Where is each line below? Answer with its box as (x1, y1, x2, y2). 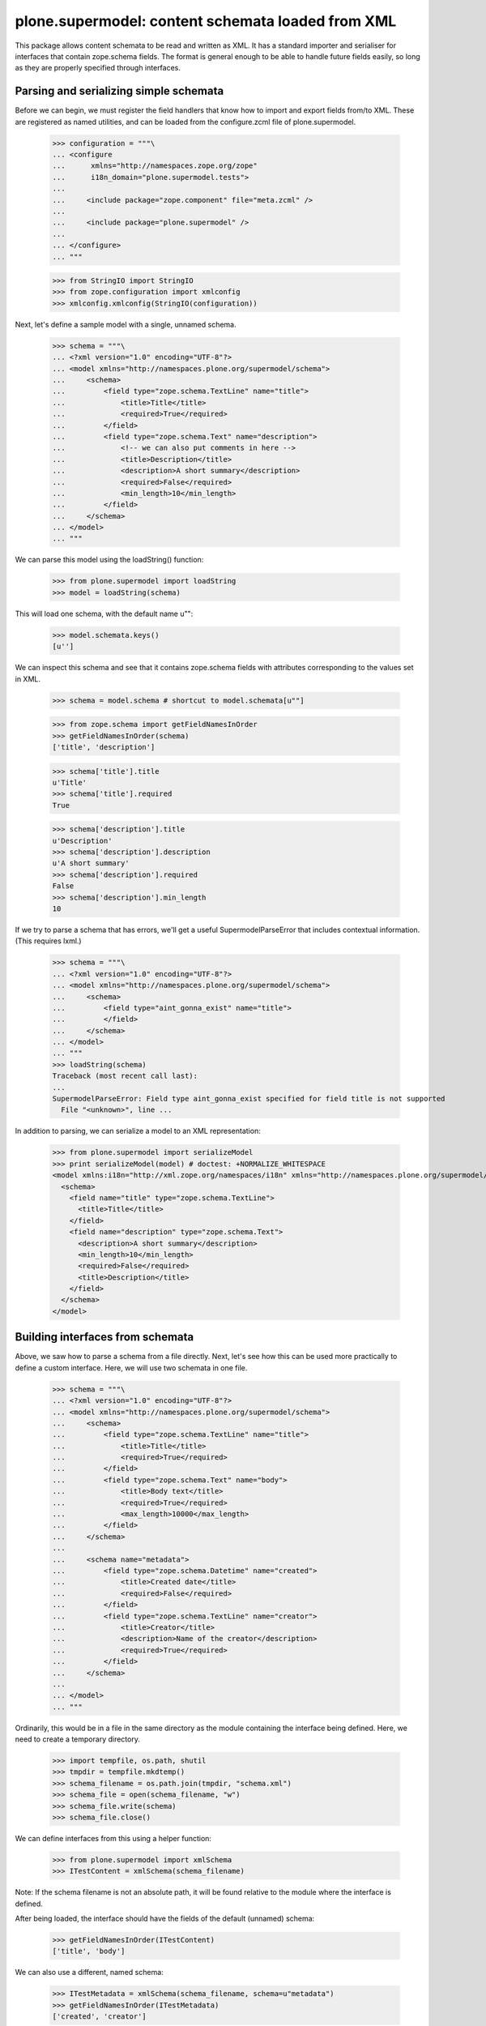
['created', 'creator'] (52, 2012, 147, 2021)
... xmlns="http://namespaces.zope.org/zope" (52, 161, 258, 170)
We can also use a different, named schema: (15, 1968, 164, 1977)
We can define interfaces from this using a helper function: (15, 1833, 212, 1843)
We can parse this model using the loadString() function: (15, 555, 204, 565)
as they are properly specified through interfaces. (15, 63, 181, 73)
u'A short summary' (52, 859, 130, 868)
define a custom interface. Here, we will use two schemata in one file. (15, 1362, 248, 1373)
